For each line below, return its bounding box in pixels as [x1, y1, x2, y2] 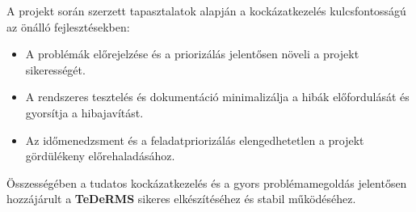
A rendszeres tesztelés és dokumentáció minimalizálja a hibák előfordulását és [25, 88, 410, 105]
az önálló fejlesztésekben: [6, 18, 130, 35]
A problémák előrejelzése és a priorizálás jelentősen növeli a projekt [25, 45, 359, 62]
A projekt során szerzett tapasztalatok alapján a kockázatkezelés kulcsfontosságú [6, 2, 406, 19]
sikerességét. [25, 61, 86, 78]
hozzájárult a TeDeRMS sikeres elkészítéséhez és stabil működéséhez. [6, 190, 356, 207]
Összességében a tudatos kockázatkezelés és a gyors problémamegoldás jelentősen [6, 174, 407, 191]
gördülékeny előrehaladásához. [25, 147, 175, 164]
